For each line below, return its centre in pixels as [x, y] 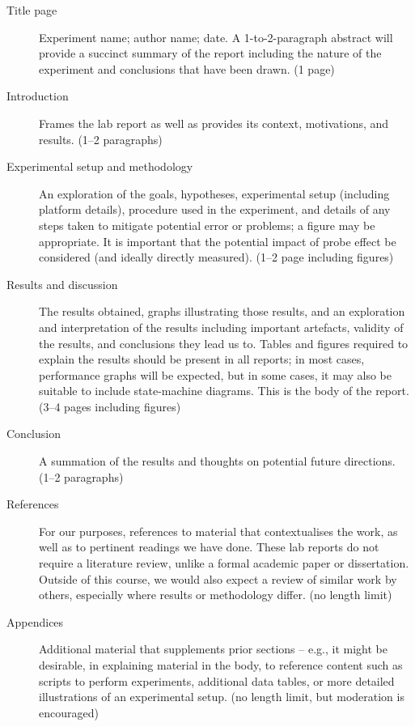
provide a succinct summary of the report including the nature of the [210, 53]
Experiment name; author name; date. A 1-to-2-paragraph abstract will [216, 37]
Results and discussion [62, 284]
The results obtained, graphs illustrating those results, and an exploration [222, 311]
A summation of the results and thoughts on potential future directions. [217, 461]
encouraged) [69, 712]
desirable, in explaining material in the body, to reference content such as [221, 665]
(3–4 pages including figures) [110, 406]
